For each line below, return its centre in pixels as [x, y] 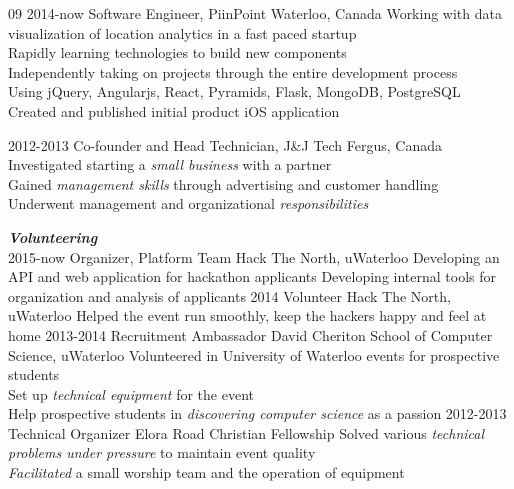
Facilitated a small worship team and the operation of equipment [206, 472]
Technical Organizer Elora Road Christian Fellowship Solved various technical [246, 432]
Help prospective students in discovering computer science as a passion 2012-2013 [257, 413]
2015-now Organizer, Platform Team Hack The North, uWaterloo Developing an [254, 256]
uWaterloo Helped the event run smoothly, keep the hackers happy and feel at [247, 315]
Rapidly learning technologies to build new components [177, 52]
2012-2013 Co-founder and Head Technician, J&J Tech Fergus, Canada [225, 144]
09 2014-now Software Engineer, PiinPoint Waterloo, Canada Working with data [255, 13]
